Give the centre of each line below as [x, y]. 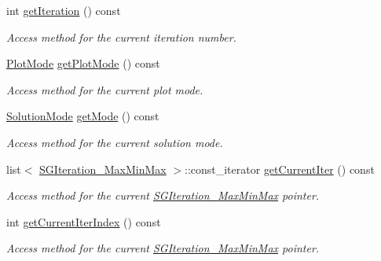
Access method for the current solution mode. [115, 142]
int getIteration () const [64, 10]
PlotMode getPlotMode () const [83, 63]
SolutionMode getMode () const [83, 116]
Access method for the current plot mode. [105, 89]
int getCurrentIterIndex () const [84, 221]
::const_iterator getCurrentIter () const [279, 169]
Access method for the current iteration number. [121, 37]
